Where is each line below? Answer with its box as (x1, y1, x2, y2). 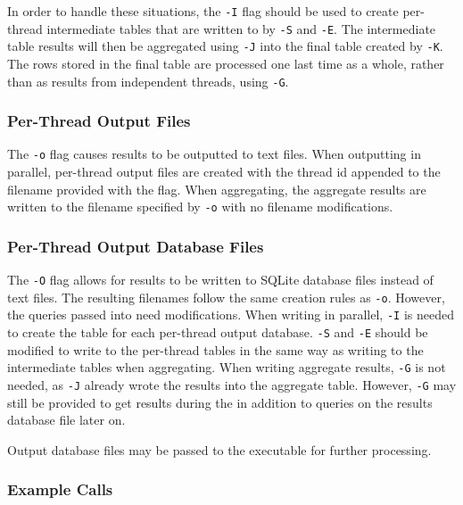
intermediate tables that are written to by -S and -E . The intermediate (46, 19, 436, 37)
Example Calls (7, 478, 113, 501)
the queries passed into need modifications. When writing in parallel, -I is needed (7, 305, 454, 324)
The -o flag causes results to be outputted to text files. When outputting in (7, 145, 421, 163)
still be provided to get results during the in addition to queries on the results (7, 393, 433, 411)
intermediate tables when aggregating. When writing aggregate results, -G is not (7, 358, 446, 377)
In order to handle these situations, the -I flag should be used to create (7, 2, 399, 20)
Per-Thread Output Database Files (7, 235, 264, 257)
